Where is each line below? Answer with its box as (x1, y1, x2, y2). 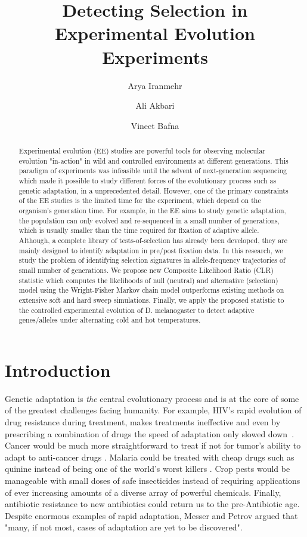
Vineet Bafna (131, 119, 179, 131)
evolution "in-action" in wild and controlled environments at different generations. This (18, 155, 289, 165)
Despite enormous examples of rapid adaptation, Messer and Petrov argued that (5, 509, 298, 521)
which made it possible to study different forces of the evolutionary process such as (18, 176, 277, 186)
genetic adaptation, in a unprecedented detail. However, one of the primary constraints (18, 185, 289, 195)
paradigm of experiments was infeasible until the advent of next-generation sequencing (18, 165, 287, 176)
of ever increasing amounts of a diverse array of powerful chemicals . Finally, (5, 486, 281, 498)
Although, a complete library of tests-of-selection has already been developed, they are (18, 235, 288, 245)
